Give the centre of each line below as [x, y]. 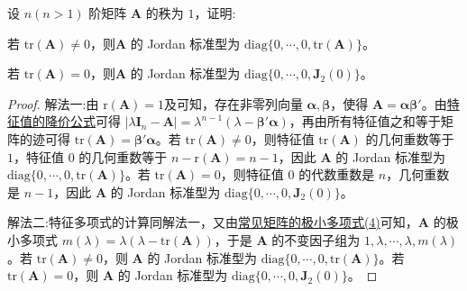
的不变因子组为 [316, 239]
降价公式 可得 [82, 121]
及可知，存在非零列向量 [233, 103]
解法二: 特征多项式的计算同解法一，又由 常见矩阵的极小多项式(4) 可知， [213, 222]
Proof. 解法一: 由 [53, 103]
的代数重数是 [337, 174]
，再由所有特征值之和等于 [365, 121]
